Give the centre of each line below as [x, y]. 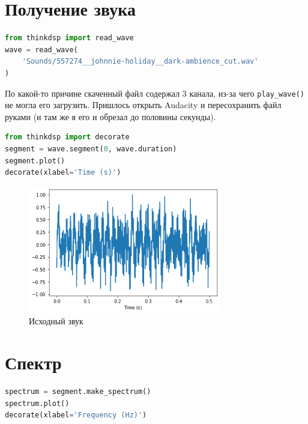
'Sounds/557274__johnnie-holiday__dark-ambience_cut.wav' [140, 62]
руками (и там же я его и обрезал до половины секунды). [110, 116]
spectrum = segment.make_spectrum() [78, 392]
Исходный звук [56, 321]
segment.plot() [35, 161]
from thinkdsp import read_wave [69, 38]
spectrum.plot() [37, 403]
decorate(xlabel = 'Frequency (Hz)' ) [76, 415]
